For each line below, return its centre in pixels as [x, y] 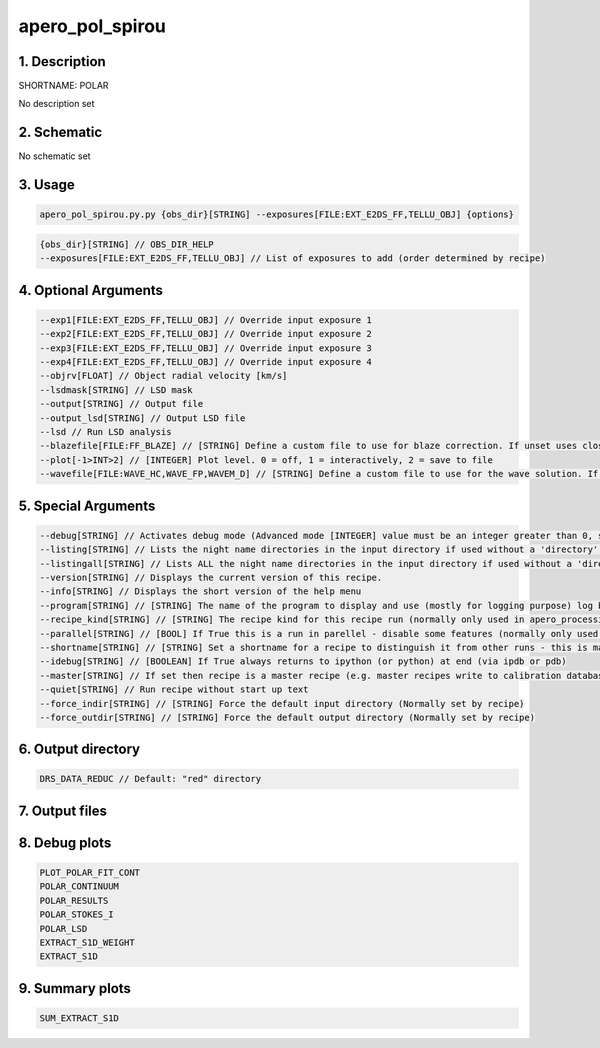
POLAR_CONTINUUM [79, 886]
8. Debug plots [65, 842]
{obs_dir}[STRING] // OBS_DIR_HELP [126, 244]
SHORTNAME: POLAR [63, 86]
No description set [56, 104]
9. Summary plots [75, 988]
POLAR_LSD [63, 928]
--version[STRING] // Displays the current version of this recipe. [211, 577]
